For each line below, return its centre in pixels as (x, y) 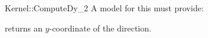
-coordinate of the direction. (100, 28)
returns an (24, 28)
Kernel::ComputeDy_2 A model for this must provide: (104, 8)
